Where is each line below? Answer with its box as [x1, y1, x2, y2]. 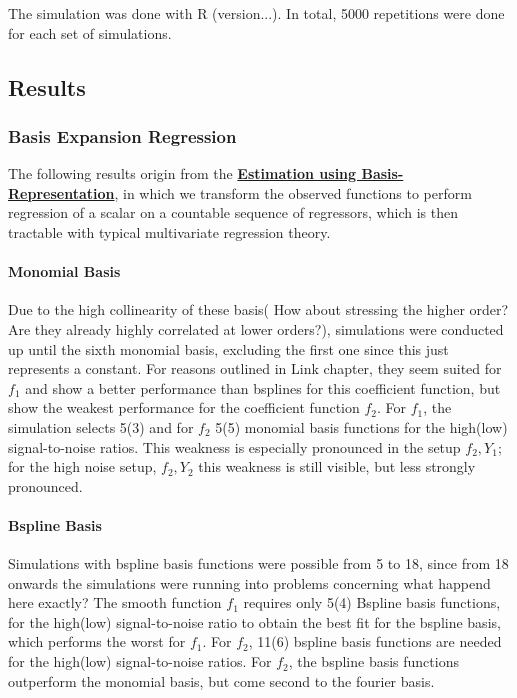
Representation [8, 182, 115, 203]
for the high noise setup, [8, 456, 157, 477]
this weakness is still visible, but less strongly [198, 456, 476, 477]
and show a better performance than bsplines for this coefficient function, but [25, 377, 501, 398]
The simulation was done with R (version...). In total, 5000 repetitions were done [8, 3, 505, 23]
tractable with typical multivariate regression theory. [8, 221, 331, 242]
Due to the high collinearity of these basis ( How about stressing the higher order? [8, 299, 509, 320]
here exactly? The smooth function [8, 592, 222, 613]
